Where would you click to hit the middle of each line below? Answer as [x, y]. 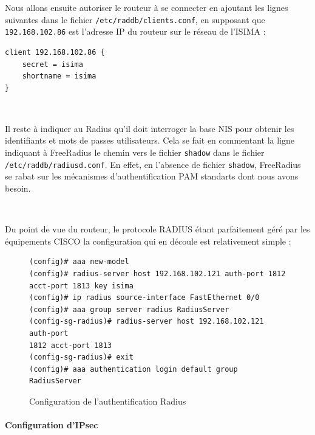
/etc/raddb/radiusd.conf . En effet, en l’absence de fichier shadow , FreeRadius [153, 164]
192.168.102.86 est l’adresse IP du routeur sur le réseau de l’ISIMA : [135, 31]
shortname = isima [59, 76]
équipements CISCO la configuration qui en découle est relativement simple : [148, 241]
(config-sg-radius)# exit [81, 357]
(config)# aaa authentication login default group [134, 369]
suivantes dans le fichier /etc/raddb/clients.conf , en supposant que [135, 19]
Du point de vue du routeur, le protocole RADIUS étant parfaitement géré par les [157, 229]
